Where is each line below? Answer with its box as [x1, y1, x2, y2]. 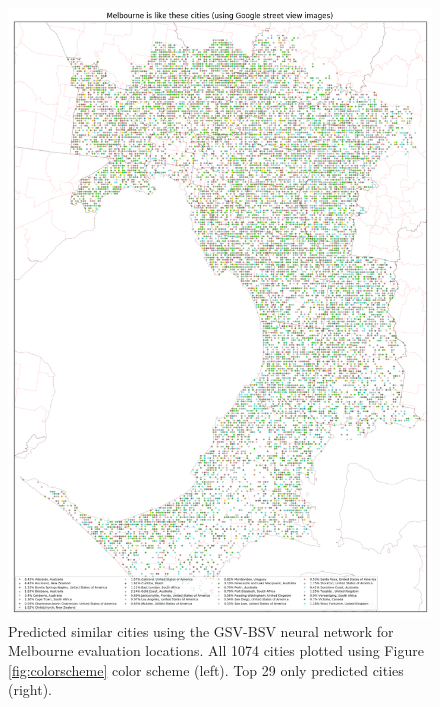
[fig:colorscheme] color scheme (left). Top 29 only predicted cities [8, 659, 404, 680]
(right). [8, 679, 53, 700]
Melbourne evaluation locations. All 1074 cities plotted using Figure [8, 640, 424, 661]
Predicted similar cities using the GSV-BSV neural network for [8, 620, 394, 641]
